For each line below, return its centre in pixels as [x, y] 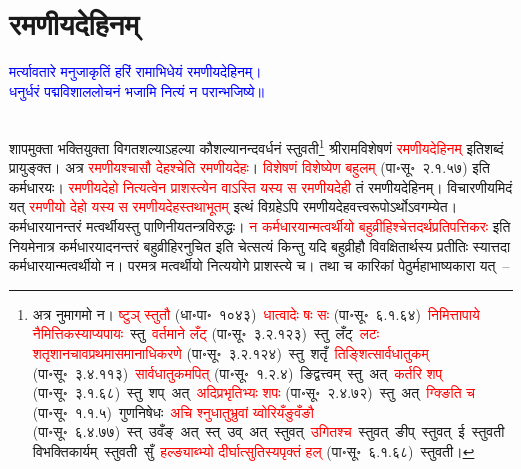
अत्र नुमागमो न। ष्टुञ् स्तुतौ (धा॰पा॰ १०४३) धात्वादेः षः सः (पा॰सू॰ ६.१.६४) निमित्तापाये [256, 313]
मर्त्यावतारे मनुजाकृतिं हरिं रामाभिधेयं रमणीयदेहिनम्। [135, 71]
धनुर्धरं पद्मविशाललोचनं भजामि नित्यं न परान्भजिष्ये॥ [137, 90]
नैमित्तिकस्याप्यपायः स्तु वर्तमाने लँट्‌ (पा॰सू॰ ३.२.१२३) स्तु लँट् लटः [206, 333]
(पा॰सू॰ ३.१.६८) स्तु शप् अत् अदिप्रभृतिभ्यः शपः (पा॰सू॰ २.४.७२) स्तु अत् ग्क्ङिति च [253, 392]
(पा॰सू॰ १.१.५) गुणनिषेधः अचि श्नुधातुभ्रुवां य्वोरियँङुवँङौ [173, 411]
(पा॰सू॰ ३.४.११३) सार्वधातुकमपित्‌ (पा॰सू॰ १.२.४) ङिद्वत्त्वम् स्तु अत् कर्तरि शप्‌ [237, 372]
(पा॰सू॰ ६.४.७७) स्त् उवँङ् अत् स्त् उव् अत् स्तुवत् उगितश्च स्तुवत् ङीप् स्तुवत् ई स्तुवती [268, 431]
